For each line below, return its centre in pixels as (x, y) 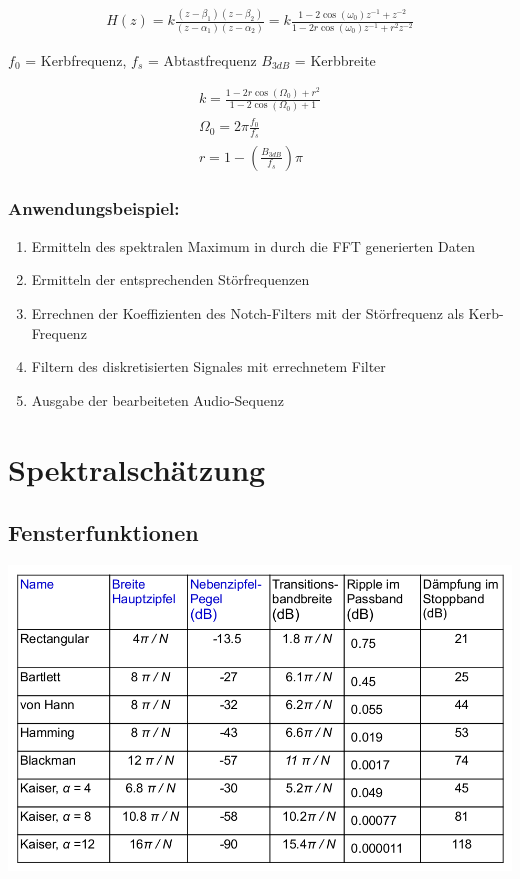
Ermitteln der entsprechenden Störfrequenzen (170, 279)
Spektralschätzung (137, 468)
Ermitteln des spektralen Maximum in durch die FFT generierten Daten (253, 245)
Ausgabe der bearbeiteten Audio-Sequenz (157, 399)
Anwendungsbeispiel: (94, 208)
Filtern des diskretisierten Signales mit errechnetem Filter (208, 366)
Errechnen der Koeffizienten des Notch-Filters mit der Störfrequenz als (247, 312)
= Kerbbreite (335, 59)
